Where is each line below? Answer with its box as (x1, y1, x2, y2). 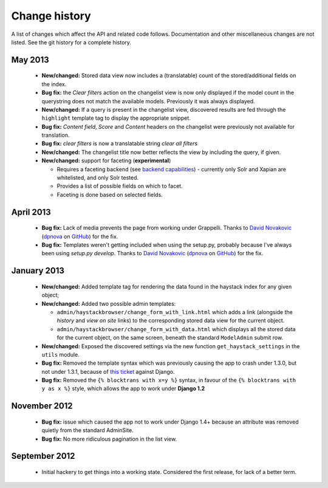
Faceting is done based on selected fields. (56, 191, 163, 198)
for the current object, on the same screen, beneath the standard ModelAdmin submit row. (56, 334, 284, 342)
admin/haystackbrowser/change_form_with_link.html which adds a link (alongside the (56, 308, 293, 315)
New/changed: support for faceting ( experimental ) (41, 157, 171, 164)
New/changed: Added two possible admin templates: (41, 300, 176, 307)
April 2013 (11, 207, 51, 217)
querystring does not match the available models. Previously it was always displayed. (41, 97, 255, 105)
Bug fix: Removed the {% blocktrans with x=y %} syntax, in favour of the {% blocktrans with (41, 377, 296, 384)
